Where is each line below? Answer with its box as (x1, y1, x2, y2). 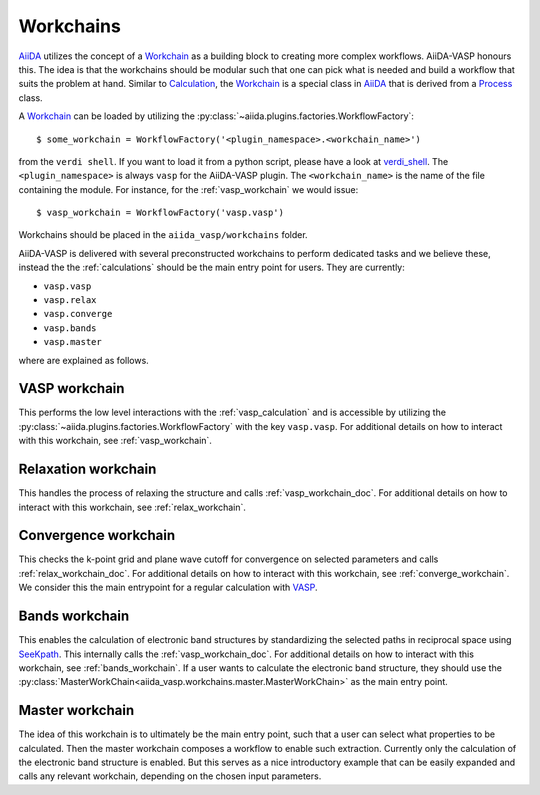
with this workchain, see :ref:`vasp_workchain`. (18, 435, 212, 447)
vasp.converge (43, 308, 113, 320)
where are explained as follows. (18, 354, 149, 366)
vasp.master (43, 336, 102, 348)
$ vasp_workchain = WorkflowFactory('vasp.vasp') (36, 207, 285, 219)
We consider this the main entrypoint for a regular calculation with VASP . (18, 581, 319, 594)
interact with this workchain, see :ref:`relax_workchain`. (18, 501, 247, 513)
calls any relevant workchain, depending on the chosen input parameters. (18, 770, 322, 782)
